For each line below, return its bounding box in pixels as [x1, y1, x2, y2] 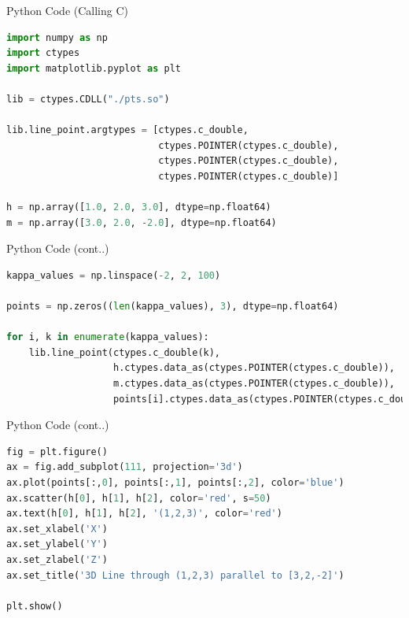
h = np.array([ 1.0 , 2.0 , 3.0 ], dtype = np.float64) [6, 202, 271, 213]
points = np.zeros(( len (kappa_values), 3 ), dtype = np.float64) [6, 301, 339, 313]
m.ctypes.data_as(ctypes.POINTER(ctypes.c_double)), [113, 378, 395, 390]
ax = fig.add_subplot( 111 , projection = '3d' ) [6, 461, 243, 473]
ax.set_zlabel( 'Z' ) [6, 554, 108, 565]
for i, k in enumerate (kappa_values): [6, 331, 209, 343]
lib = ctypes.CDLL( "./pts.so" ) [6, 93, 170, 105]
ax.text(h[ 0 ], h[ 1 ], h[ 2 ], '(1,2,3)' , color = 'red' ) [6, 508, 282, 520]
